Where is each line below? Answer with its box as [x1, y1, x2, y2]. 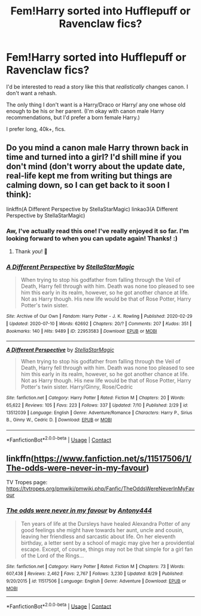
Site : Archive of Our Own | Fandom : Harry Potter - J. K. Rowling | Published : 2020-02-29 [6, 313, 193, 320]
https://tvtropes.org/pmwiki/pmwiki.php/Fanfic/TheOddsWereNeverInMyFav [6, 485, 194, 492]
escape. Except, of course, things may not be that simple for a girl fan [20, 545, 193, 553]
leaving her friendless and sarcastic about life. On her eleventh [20, 533, 176, 540]
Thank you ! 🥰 [14, 248, 48, 255]
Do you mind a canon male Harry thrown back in [6, 142, 189, 153]
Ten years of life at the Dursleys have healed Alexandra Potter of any [20, 520, 190, 527]
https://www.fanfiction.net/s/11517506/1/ [33, 453, 192, 463]
